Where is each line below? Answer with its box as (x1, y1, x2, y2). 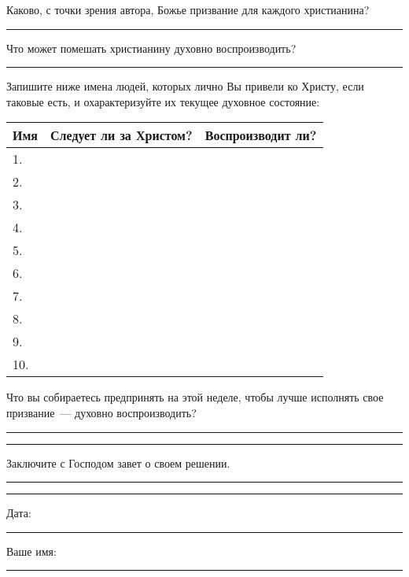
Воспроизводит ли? (204, 126, 317, 145)
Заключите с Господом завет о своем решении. (6, 454, 230, 471)
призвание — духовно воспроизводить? (6, 404, 197, 420)
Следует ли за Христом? (50, 126, 193, 145)
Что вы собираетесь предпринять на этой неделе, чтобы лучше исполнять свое (6, 389, 384, 405)
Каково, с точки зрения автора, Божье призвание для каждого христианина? (6, 2, 370, 17)
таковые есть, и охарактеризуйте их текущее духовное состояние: (6, 93, 320, 109)
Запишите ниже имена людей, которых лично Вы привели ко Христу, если (6, 78, 364, 94)
